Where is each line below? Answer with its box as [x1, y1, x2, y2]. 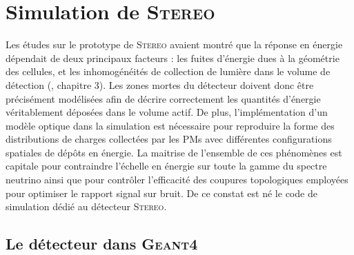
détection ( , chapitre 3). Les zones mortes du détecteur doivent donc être [6, 77, 314, 92]
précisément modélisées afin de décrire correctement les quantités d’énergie [6, 91, 321, 105]
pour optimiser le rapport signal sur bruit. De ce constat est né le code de [6, 185, 317, 200]
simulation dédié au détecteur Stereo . [6, 199, 167, 214]
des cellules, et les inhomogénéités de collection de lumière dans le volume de [6, 64, 331, 79]
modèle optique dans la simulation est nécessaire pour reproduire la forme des [6, 118, 335, 132]
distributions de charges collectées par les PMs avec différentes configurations [6, 132, 332, 146]
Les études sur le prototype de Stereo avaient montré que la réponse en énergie [6, 37, 343, 52]
